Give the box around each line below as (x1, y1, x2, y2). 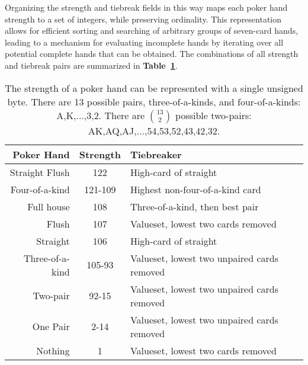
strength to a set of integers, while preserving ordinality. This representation (5, 12, 282, 25)
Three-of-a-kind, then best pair (130, 199, 259, 213)
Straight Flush (9, 165, 70, 179)
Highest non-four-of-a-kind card (130, 182, 261, 196)
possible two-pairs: (175, 108, 252, 122)
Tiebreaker (130, 147, 182, 161)
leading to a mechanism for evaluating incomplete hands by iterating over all (5, 36, 284, 48)
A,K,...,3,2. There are (56, 108, 145, 122)
